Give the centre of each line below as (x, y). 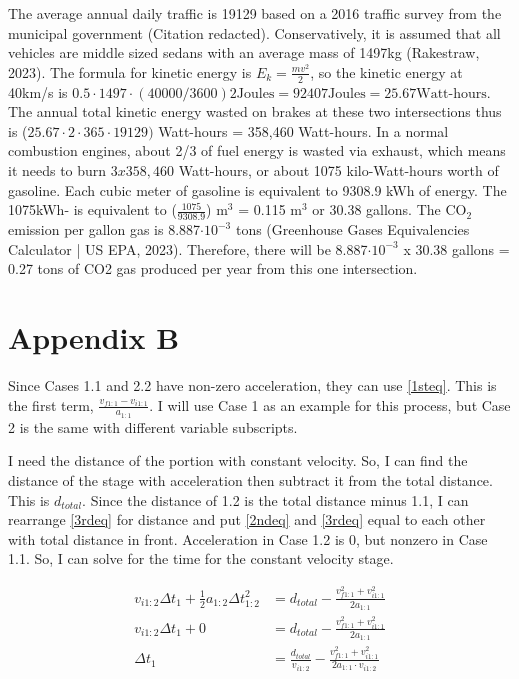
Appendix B (94, 336)
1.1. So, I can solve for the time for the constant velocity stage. (201, 558)
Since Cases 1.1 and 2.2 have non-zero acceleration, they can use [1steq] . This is (252, 384)
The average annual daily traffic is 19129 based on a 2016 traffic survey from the (255, 13)
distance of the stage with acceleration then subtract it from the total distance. (250, 479)
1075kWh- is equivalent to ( (92, 209)
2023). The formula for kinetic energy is (130, 71)
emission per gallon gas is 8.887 (104, 229)
